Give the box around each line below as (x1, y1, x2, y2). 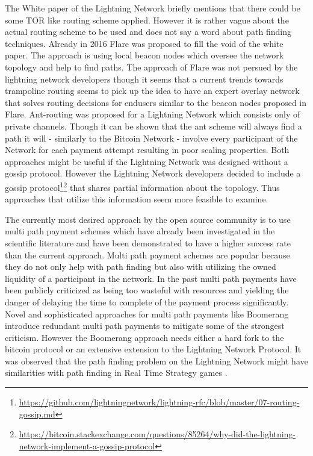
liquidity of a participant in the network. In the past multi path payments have (5, 272, 297, 284)
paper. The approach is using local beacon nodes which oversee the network (5, 49, 284, 61)
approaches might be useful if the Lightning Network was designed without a (5, 155, 288, 167)
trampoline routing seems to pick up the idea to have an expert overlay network (5, 84, 300, 97)
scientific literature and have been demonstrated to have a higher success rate (5, 236, 291, 249)
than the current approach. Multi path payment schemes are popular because (5, 248, 290, 261)
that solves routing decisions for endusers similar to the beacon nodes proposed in (5, 96, 307, 108)
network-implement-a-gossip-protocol (19, 439, 155, 452)
